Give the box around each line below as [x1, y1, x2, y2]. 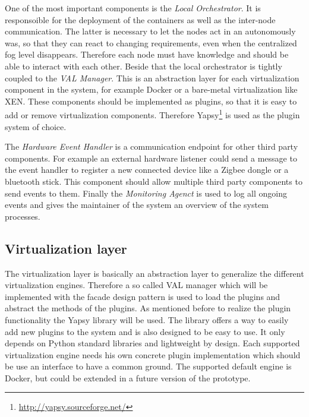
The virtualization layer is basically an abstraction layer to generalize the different [5, 267, 304, 279]
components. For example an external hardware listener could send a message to [5, 151, 297, 164]
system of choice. [5, 120, 67, 132]
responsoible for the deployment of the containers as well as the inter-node [5, 13, 276, 26]
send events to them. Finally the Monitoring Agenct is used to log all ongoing [5, 187, 287, 199]
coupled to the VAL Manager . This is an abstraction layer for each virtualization [5, 71, 299, 84]
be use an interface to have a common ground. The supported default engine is [5, 360, 292, 372]
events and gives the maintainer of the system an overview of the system [5, 198, 269, 211]
